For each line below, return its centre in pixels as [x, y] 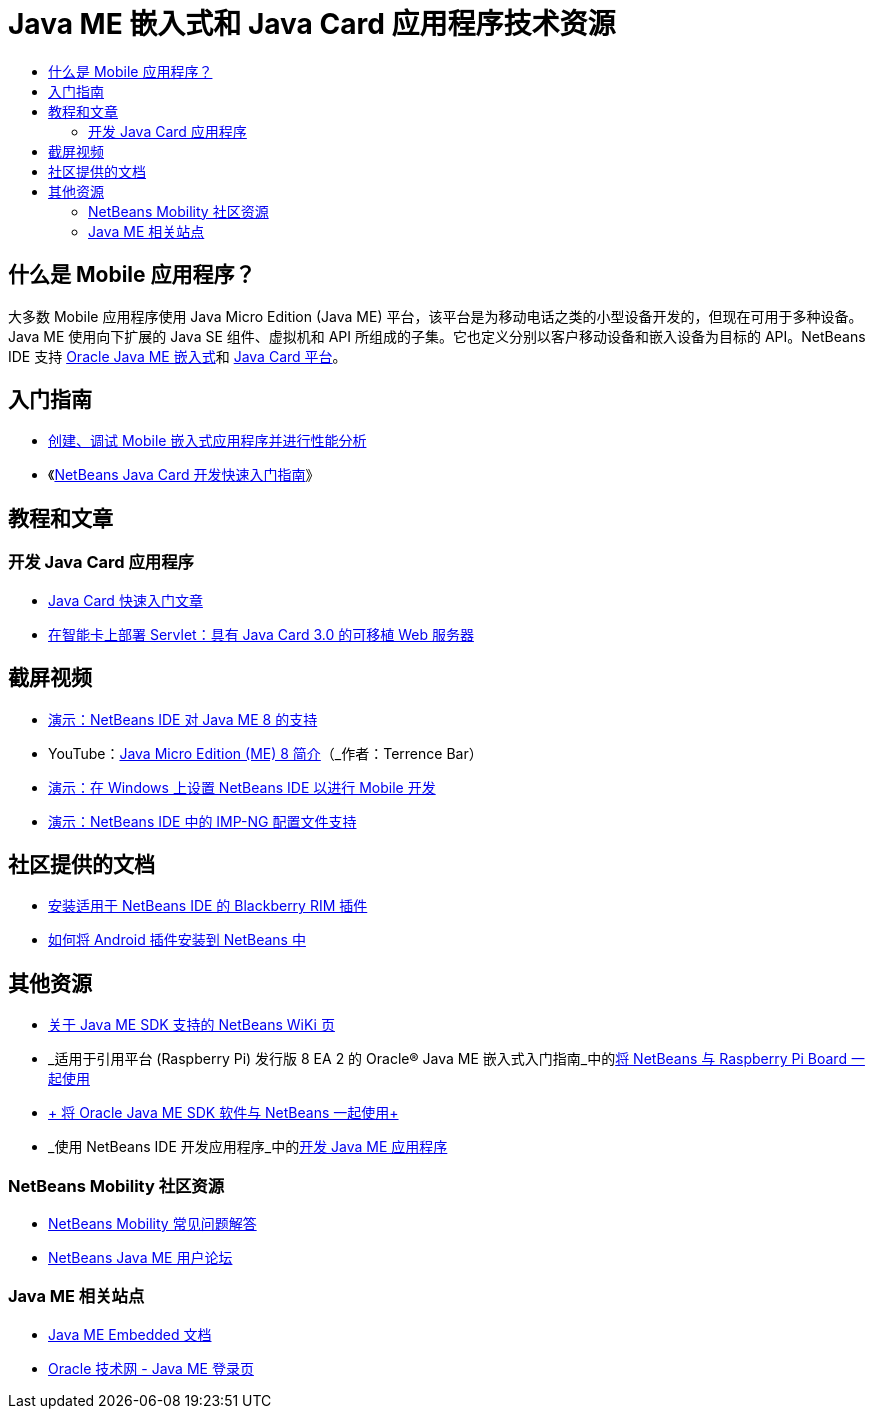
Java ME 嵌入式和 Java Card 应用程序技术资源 [312, 24]
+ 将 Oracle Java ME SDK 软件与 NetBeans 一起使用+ [223, 1113]
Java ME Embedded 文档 [130, 1334]
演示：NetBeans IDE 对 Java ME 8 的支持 [183, 719]
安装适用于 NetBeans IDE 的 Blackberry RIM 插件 [208, 906]
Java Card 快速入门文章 [125, 600]
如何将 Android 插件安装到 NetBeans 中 [177, 940]
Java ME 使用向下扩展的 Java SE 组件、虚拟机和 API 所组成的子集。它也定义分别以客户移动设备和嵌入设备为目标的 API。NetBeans [437, 336]
